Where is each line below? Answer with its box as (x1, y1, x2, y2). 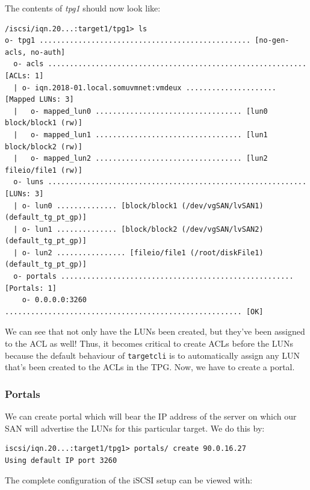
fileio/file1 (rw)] (5, 166, 82, 175)
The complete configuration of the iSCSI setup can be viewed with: (5, 474, 253, 486)
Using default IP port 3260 (5, 456, 117, 465)
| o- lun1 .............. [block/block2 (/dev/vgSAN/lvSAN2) (13, 225, 264, 234)
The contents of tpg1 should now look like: (5, 2, 161, 14)
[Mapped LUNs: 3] (5, 95, 74, 104)
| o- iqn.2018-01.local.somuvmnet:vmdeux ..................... (13, 83, 277, 92)
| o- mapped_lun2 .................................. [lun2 (13, 154, 268, 163)
